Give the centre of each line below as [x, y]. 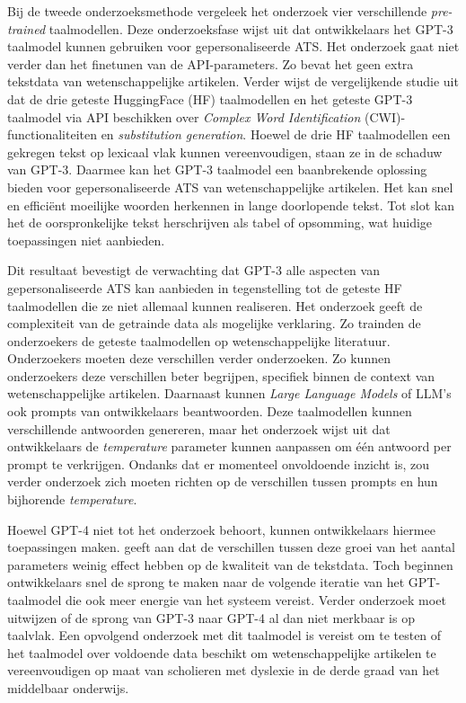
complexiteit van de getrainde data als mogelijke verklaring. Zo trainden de [214, 323]
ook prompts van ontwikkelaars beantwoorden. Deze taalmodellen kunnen [210, 411]
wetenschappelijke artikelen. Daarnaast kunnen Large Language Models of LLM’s [229, 393]
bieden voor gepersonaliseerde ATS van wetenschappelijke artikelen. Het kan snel [230, 187]
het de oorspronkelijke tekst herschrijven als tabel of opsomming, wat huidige [220, 222]
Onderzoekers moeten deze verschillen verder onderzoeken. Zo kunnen [199, 358]
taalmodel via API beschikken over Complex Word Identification [184, 116]
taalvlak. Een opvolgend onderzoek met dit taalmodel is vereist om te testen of [224, 635]
